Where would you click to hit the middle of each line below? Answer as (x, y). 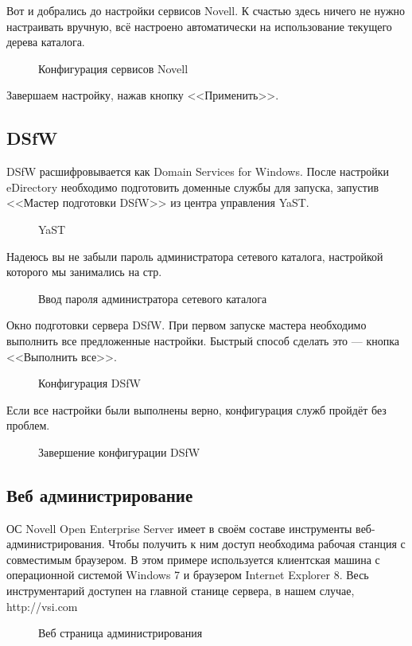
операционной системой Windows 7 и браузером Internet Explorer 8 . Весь (188, 575)
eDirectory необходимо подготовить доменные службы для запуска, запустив (193, 187)
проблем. (28, 425)
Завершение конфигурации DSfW (119, 451)
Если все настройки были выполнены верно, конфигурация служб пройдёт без (196, 409)
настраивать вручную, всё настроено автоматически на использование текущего (199, 26)
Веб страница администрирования (120, 633)
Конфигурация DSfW (89, 383)
